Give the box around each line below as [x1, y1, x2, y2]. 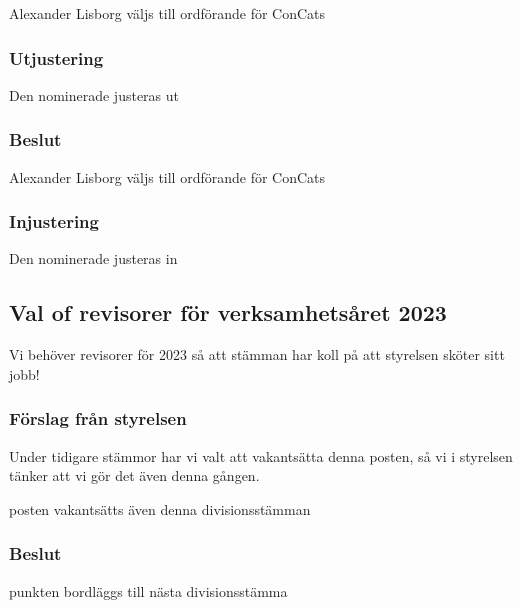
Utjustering [9, 45, 104, 70]
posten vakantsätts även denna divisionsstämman [9, 498, 311, 519]
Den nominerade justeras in [9, 248, 178, 269]
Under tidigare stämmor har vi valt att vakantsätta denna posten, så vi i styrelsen [9, 445, 513, 466]
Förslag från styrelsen [9, 406, 187, 431]
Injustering [9, 209, 99, 234]
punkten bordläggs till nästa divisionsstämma [9, 580, 288, 601]
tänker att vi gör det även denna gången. [9, 465, 260, 486]
